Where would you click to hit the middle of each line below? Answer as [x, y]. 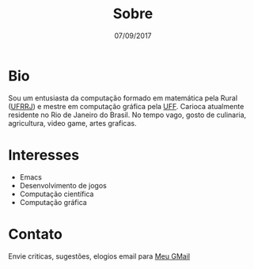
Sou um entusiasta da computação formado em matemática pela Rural [123, 98]
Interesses [44, 155]
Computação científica [57, 194]
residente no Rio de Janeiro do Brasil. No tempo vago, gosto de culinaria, [127, 115]
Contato [36, 234]
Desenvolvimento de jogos [63, 185]
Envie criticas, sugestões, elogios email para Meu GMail [99, 256]
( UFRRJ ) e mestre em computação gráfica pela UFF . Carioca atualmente [126, 106]
